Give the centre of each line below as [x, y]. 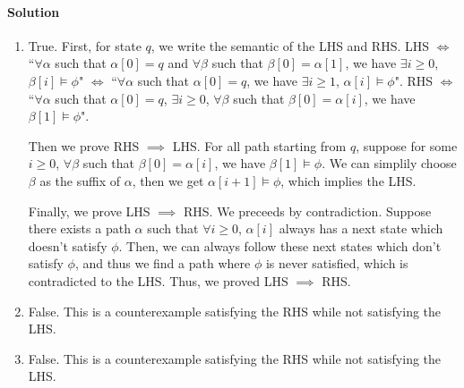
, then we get [168, 180]
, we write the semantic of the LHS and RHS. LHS [290, 45]
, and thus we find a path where [163, 263]
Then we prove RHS [84, 145]
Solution [34, 11]
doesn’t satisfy [68, 245]
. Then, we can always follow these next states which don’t [280, 245]
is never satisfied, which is [337, 263]
